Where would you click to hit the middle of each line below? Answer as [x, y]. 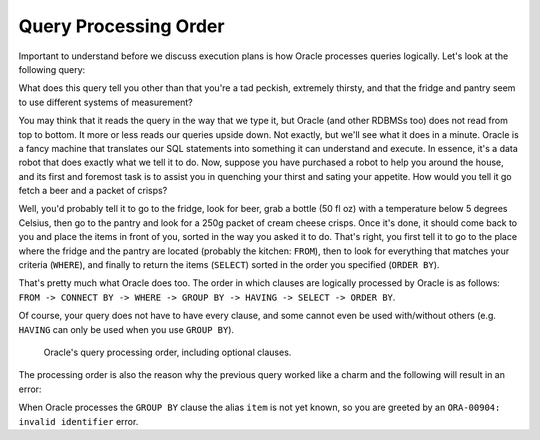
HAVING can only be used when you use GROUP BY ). [126, 329]
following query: [52, 69]
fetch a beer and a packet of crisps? [93, 191]
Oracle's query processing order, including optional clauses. [167, 352]
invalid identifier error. [78, 421]
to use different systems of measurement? [106, 102]
